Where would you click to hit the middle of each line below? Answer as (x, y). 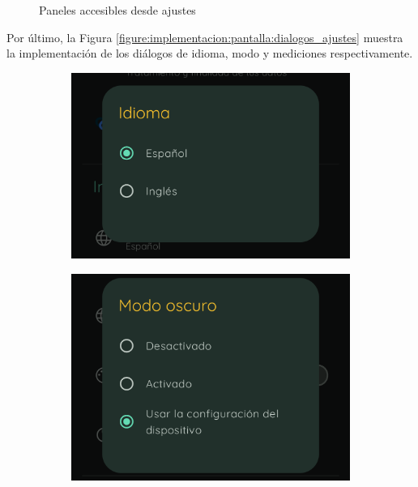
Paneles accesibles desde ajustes (117, 10)
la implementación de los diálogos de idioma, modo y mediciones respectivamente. (210, 53)
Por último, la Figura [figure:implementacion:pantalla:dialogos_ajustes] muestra (205, 37)
